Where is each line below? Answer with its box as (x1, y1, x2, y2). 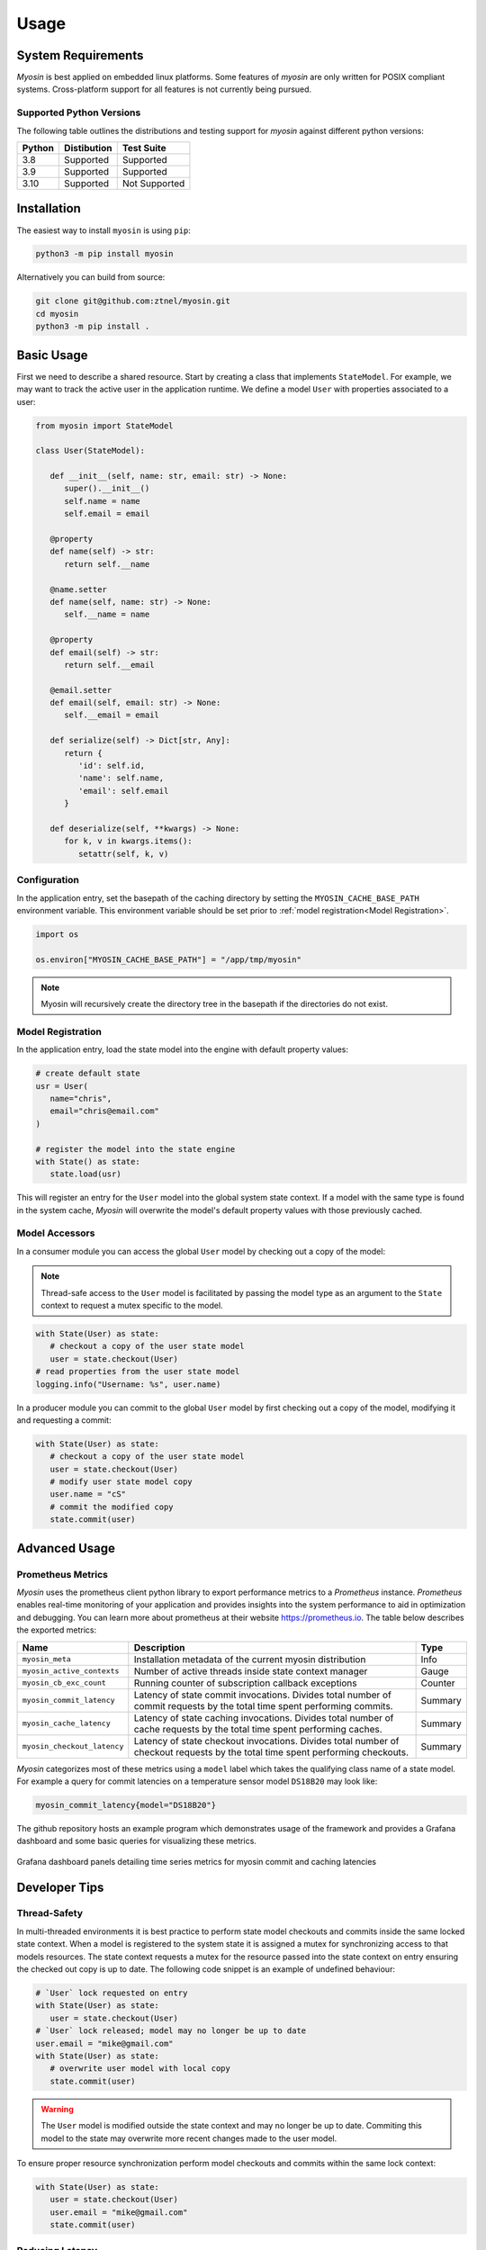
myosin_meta (22, 1654, 71, 1664)
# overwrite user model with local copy (49, 2064, 231, 2074)
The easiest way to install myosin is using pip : (16, 225, 191, 236)
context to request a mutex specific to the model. (40, 1300, 224, 1310)
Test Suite (121, 141, 166, 154)
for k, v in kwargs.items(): (64, 836, 193, 846)
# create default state (35, 1068, 141, 1079)
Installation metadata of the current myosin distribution (133, 1652, 366, 1665)
